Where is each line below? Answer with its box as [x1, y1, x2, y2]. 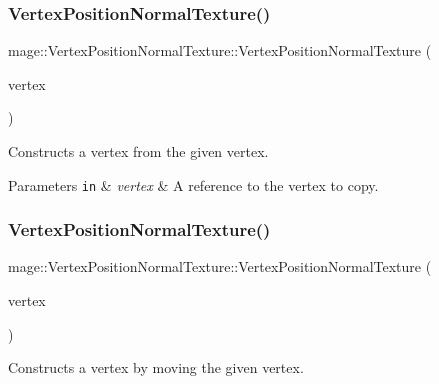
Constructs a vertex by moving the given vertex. [8, 357, 304, 378]
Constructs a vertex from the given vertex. [8, 141, 269, 161]
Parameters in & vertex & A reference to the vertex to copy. [8, 174, 379, 195]
